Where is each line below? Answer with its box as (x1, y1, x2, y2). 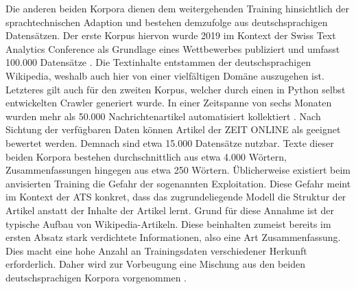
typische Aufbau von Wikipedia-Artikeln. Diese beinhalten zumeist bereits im (5, 216, 331, 231)
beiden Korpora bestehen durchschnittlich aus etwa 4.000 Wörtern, (5, 149, 287, 163)
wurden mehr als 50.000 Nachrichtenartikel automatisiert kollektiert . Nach (5, 108, 321, 123)
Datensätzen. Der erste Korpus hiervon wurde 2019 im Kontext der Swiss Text (5, 28, 336, 43)
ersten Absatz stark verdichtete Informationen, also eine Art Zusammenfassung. (5, 230, 341, 244)
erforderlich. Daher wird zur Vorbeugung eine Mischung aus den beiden (5, 257, 306, 271)
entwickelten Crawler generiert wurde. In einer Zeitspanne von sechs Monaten (5, 95, 332, 110)
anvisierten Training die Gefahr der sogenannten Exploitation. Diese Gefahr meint (5, 176, 351, 190)
